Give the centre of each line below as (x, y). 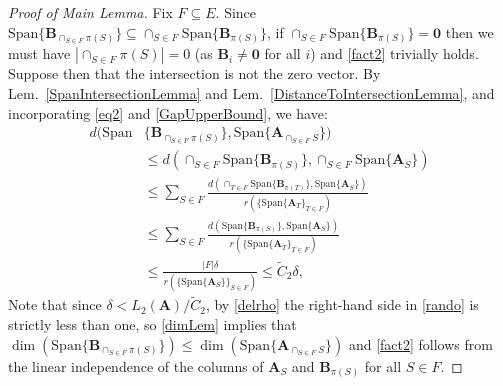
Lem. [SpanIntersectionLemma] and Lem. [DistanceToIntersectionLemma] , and (251, 93)
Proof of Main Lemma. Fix (90, 12)
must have (39, 53)
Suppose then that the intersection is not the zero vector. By (194, 73)
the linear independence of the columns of (136, 365)
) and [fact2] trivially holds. (394, 53)
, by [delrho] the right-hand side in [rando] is (342, 304)
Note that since (55, 304)
